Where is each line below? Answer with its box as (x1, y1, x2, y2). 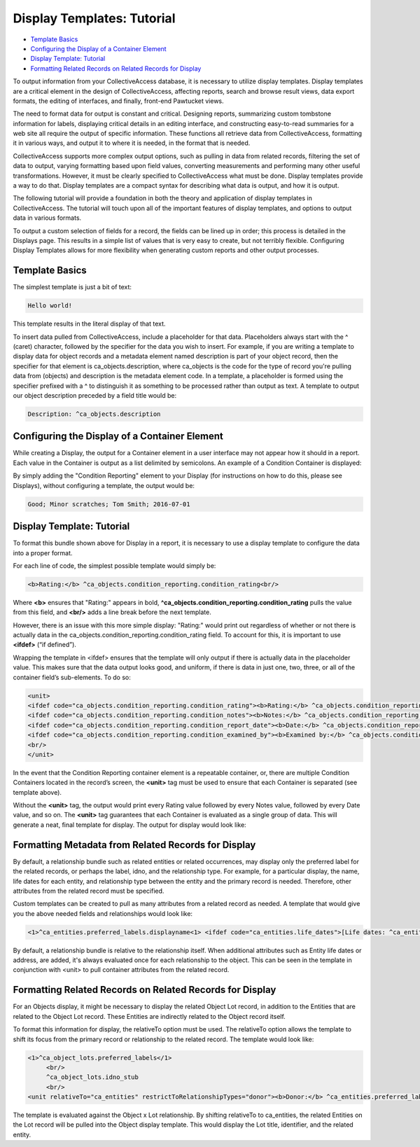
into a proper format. (13, 548, 73, 557)
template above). (13, 788, 62, 796)
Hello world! (27, 302, 73, 310)
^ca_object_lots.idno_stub (45, 1073, 139, 1081)
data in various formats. (13, 214, 82, 222)
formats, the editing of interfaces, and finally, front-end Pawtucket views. (13, 97, 224, 105)
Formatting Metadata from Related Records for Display (13, 839, 256, 851)
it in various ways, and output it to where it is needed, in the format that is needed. (13, 139, 251, 147)
